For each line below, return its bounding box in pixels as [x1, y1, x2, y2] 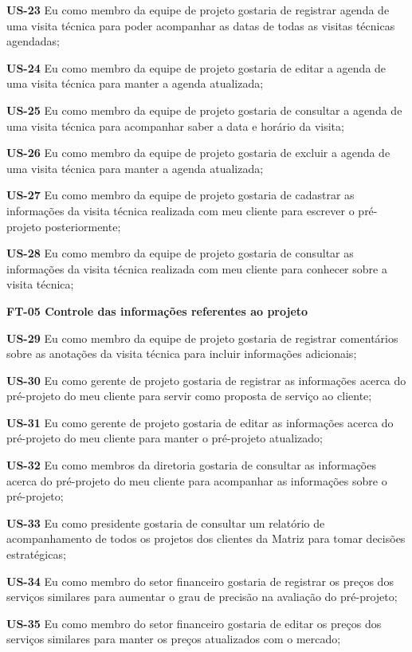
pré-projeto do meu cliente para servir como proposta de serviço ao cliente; [6, 387, 372, 404]
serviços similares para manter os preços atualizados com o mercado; [6, 630, 341, 647]
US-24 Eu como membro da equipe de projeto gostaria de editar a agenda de [6, 59, 386, 76]
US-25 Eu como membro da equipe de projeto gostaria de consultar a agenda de [6, 101, 402, 118]
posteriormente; [45, 218, 121, 234]
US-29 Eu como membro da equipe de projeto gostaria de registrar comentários [6, 329, 398, 346]
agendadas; [6, 33, 60, 49]
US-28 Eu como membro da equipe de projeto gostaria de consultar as [6, 245, 354, 261]
